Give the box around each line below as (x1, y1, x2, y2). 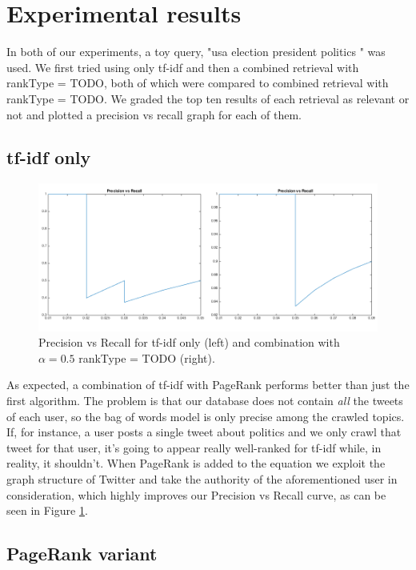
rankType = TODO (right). (78, 349, 215, 366)
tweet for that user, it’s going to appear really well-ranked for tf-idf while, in (6, 439, 382, 456)
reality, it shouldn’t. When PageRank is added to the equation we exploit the (6, 455, 386, 472)
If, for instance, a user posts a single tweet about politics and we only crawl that (6, 423, 402, 440)
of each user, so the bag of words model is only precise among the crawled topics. (6, 407, 405, 424)
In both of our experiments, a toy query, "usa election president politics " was (6, 43, 386, 60)
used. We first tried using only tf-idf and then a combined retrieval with (6, 58, 359, 75)
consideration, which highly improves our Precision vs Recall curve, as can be (6, 486, 386, 503)
